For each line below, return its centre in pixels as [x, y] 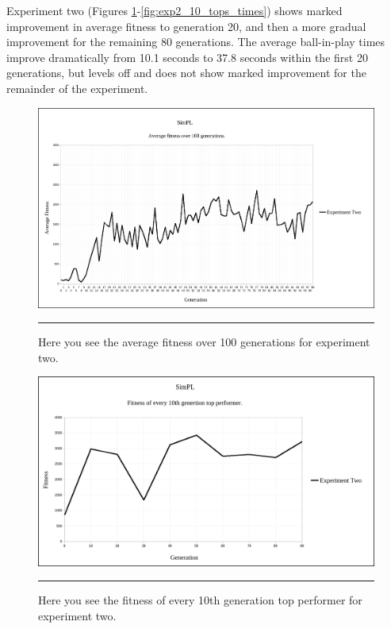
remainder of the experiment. [77, 88]
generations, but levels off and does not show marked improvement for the [186, 73]
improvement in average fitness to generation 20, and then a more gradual [186, 26]
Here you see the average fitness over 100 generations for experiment [204, 342]
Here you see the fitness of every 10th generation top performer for [200, 600]
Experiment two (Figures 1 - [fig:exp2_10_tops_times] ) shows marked [174, 10]
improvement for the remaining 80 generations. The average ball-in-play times [196, 42]
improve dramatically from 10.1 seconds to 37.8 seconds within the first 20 [187, 57]
